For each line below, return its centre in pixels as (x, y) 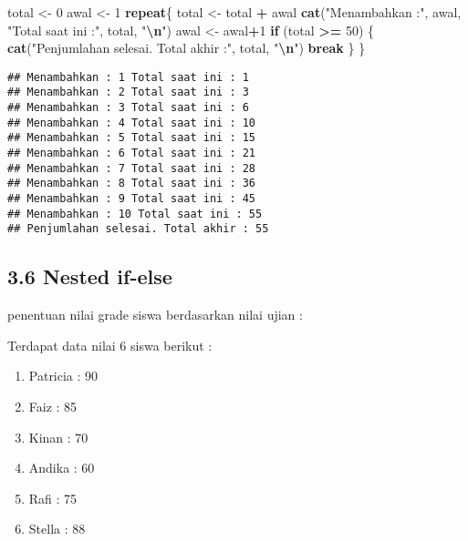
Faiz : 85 (53, 406)
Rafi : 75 (53, 498)
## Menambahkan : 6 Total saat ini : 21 (132, 153)
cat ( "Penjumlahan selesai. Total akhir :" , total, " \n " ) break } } (187, 48)
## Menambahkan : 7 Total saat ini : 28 (132, 168)
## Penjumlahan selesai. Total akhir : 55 (138, 229)
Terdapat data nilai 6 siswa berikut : (110, 345)
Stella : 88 (57, 529)
